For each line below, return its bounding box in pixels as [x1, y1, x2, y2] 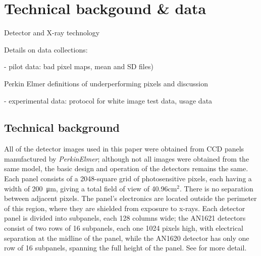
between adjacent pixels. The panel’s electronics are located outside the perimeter [4, 193, 257, 203]
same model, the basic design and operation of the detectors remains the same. [4, 163, 248, 174]
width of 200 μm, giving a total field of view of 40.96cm [4, 183, 177, 193]
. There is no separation [180, 183, 253, 193]
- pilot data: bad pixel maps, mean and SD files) [4, 61, 153, 72]
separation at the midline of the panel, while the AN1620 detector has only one [4, 232, 249, 243]
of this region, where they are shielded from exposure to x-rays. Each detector [4, 202, 245, 213]
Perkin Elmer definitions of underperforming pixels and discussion [4, 78, 208, 88]
